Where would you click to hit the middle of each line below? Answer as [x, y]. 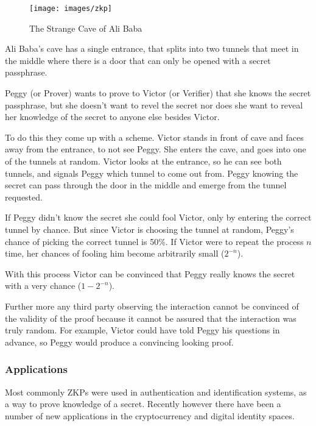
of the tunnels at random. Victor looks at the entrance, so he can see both [143, 161]
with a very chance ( [43, 286]
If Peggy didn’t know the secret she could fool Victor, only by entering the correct [158, 217]
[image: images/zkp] [71, 9]
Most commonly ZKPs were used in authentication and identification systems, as [156, 392]
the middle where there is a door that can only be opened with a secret [138, 60]
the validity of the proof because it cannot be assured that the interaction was [151, 318]
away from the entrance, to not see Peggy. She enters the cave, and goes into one [156, 149]
